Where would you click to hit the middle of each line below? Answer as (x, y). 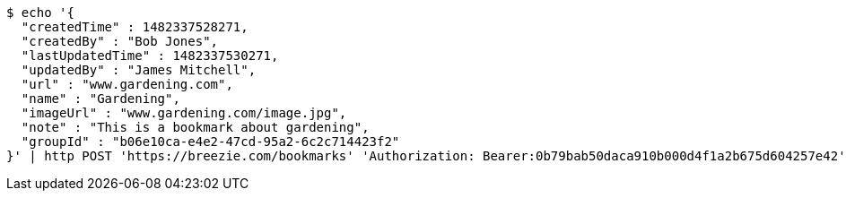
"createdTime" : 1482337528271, (135, 27)
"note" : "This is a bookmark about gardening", (195, 127)
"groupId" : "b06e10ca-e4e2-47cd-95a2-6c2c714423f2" (210, 142)
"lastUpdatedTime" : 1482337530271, (150, 56)
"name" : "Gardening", (100, 99)
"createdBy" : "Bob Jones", (120, 41)
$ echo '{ (40, 13)
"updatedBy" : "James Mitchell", (139, 70)
